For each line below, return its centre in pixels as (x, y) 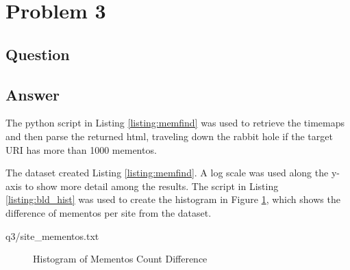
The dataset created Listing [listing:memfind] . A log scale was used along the (167, 173)
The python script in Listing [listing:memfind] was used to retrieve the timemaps (175, 123)
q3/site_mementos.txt (52, 235)
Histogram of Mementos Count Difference (120, 259)
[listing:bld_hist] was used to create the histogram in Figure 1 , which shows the (173, 199)
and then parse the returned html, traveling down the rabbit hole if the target (169, 136)
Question (38, 54)
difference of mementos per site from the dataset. (109, 212)
